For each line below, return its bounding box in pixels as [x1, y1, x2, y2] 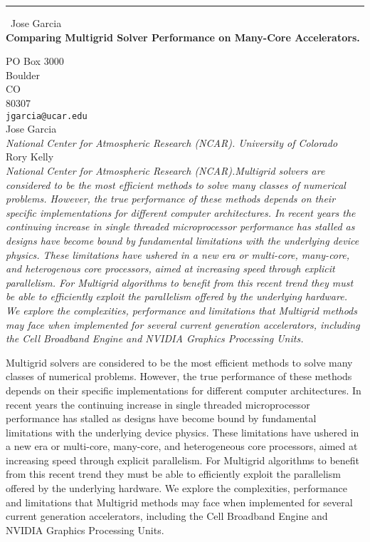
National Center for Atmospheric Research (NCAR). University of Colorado [6, 135, 338, 150]
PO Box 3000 [6, 53, 64, 68]
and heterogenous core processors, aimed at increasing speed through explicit [6, 261, 335, 276]
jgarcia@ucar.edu [6, 111, 88, 121]
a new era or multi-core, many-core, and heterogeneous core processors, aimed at [6, 439, 358, 454]
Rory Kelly [6, 149, 54, 164]
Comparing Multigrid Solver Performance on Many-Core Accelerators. [6, 29, 360, 44]
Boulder [6, 67, 41, 82]
